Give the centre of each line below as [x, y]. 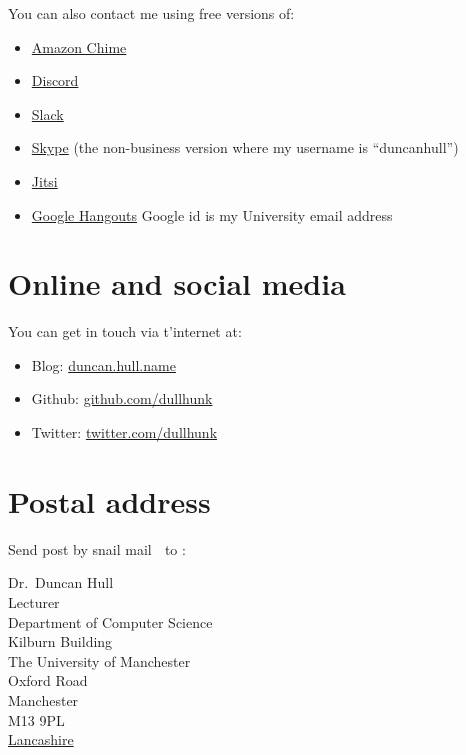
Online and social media [177, 283]
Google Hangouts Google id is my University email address [212, 214]
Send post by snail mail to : [97, 548]
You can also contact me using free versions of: [151, 13]
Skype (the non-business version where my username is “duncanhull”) [245, 147]
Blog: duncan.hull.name [103, 364]
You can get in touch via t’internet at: [125, 331]
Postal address [109, 500]
